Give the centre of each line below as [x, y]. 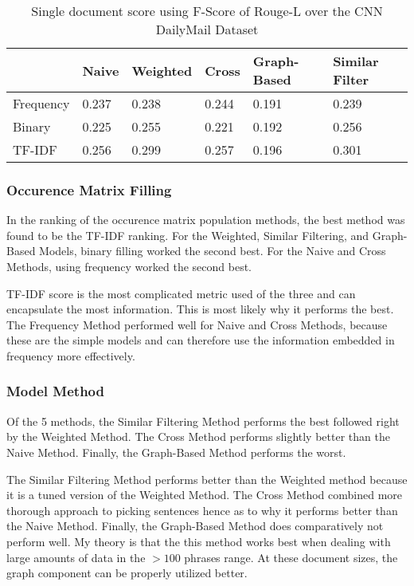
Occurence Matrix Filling [89, 189]
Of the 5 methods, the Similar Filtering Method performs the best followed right [203, 421]
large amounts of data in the [76, 557]
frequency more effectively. [71, 355]
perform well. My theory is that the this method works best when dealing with [199, 541]
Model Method [55, 391]
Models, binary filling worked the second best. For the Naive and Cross [213, 251]
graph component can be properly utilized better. [127, 573]
